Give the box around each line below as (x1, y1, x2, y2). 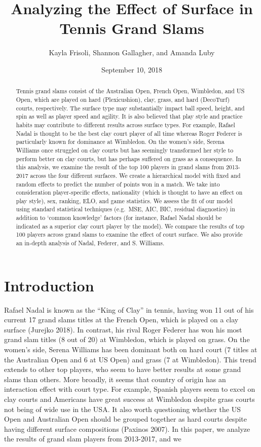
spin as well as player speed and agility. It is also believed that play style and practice (16, 112, 243, 121)
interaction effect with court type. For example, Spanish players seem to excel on (4, 384, 255, 394)
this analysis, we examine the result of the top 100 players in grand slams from (16, 163, 224, 171)
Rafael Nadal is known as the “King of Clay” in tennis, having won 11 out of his (4, 304, 254, 315)
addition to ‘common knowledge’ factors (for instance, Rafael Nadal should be (16, 213, 222, 222)
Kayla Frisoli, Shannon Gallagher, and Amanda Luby (49, 47, 215, 58)
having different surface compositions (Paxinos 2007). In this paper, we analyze (4, 423, 250, 434)
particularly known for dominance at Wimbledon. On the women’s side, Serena (16, 137, 225, 146)
